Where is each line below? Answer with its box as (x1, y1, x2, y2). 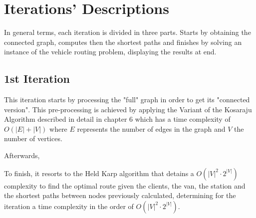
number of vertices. (4, 133, 62, 144)
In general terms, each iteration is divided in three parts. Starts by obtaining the (4, 27, 251, 37)
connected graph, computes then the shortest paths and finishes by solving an (4, 36, 242, 47)
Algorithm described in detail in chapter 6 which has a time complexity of (4, 114, 231, 124)
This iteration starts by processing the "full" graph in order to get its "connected (4, 94, 250, 105)
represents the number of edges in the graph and (77, 123, 226, 134)
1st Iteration (4, 71, 70, 86)
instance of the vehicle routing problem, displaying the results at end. (4, 46, 217, 57)
